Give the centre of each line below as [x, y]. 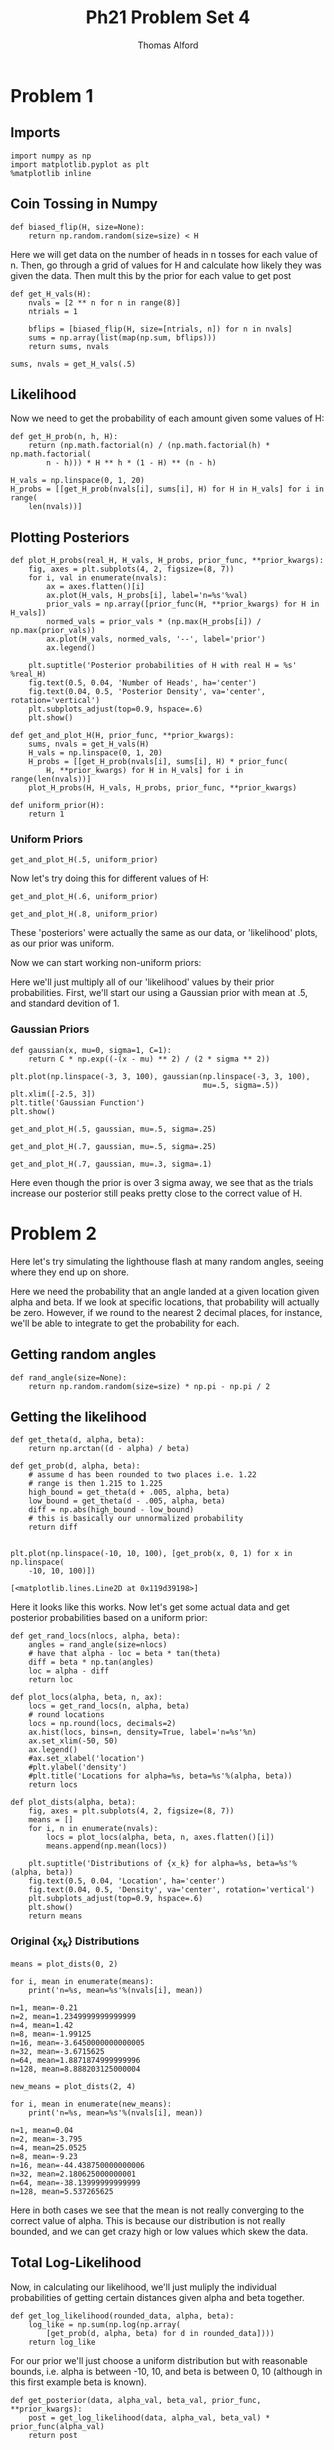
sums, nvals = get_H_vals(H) [89, 744]
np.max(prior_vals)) [53, 631]
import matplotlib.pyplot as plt [80, 164]
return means [55, 1916]
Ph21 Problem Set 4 [168, 17]
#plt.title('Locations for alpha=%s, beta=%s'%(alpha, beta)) [160, 1776]
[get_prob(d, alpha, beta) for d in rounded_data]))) [160, 2333]
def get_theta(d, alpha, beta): [77, 1440]
